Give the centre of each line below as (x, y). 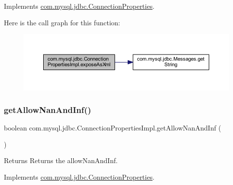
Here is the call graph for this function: (62, 22)
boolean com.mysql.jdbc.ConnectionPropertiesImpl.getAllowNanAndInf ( (113, 128)
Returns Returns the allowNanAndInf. (61, 160)
